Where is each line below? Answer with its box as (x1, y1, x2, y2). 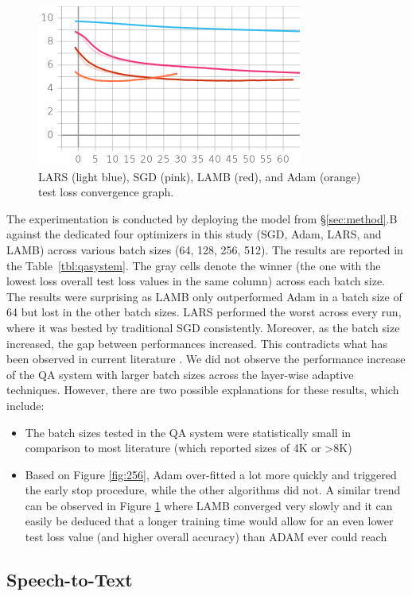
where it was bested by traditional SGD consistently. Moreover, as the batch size (6, 319, 400, 335)
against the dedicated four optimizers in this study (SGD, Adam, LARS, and (6, 226, 382, 242)
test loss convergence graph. (38, 184, 174, 200)
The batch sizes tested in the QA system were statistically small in (25, 424, 352, 440)
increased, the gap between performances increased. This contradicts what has (6, 335, 387, 351)
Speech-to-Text (6, 567, 133, 592)
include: (6, 397, 45, 413)
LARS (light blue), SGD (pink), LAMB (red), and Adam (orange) (38, 168, 361, 184)
